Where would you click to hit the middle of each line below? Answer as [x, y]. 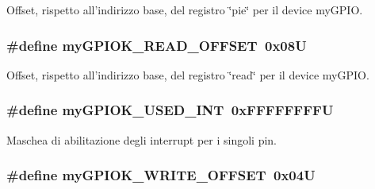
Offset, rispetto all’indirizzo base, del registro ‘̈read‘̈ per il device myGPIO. [188, 74]
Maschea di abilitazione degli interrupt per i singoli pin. [142, 139]
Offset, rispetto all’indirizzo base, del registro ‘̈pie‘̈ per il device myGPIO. [185, 10]
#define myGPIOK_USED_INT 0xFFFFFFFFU [170, 110]
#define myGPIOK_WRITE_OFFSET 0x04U [161, 175]
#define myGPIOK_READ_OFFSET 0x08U [157, 45]
